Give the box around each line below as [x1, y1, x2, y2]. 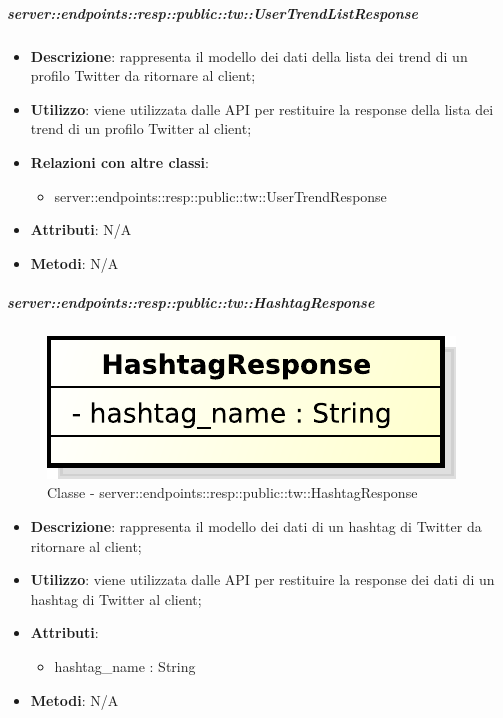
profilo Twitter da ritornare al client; [30, 65, 256, 86]
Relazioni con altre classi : [30, 151, 209, 172]
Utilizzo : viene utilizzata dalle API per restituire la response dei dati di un [30, 569, 495, 590]
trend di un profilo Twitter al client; [30, 118, 252, 139]
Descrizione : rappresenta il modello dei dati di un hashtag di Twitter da [30, 516, 482, 537]
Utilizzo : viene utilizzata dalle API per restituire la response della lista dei [30, 98, 494, 119]
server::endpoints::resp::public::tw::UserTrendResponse [54, 185, 387, 206]
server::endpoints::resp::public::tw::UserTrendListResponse [7, 2, 419, 23]
